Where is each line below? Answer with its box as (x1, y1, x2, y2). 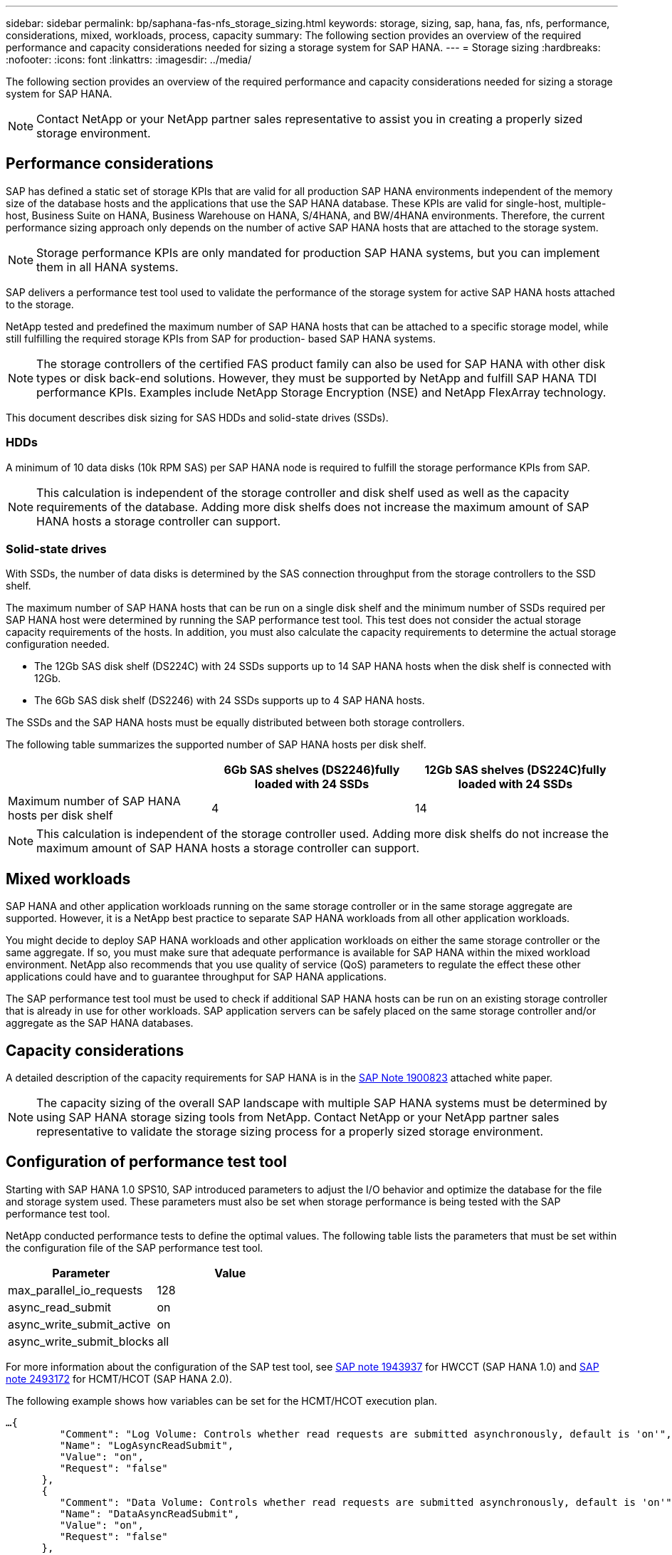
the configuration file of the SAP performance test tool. (6, 1241, 263, 1254)
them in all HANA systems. (36, 259, 179, 274)
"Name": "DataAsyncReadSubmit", (59, 1507, 240, 1519)
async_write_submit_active (8, 1316, 151, 1331)
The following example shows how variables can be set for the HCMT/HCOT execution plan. (6, 1394, 438, 1407)
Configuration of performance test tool (6, 1153, 287, 1171)
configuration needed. (6, 638, 110, 651)
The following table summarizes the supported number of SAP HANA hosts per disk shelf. (6, 738, 426, 751)
